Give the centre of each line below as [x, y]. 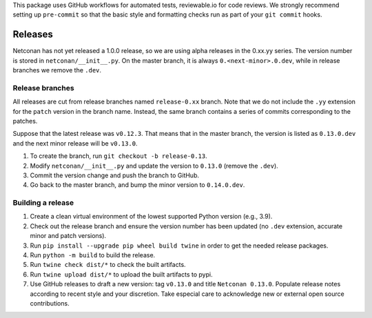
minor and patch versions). [68, 236]
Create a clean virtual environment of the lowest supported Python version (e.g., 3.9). [151, 217]
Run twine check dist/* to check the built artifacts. [108, 265]
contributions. [50, 303]
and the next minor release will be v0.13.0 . [75, 143]
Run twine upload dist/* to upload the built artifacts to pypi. [121, 274]
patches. [25, 121]
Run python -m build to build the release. [93, 255]
